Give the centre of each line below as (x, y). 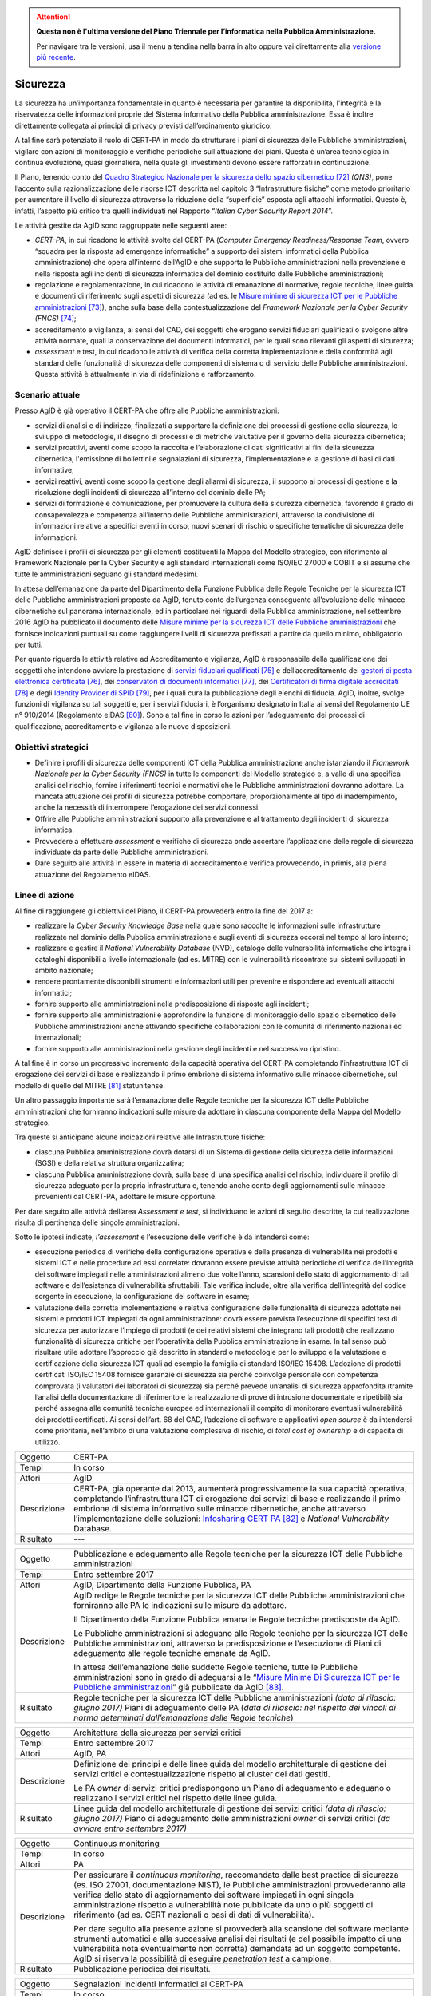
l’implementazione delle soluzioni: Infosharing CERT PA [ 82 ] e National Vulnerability (231, 1519)
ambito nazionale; (64, 970)
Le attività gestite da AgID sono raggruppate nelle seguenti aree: (121, 225)
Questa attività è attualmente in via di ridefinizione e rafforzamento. (145, 374)
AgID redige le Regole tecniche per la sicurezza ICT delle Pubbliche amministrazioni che (239, 1595)
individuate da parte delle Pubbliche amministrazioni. (122, 852)
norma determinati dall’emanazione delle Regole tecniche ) (184, 1717)
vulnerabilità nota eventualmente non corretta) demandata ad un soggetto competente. (237, 1948)
